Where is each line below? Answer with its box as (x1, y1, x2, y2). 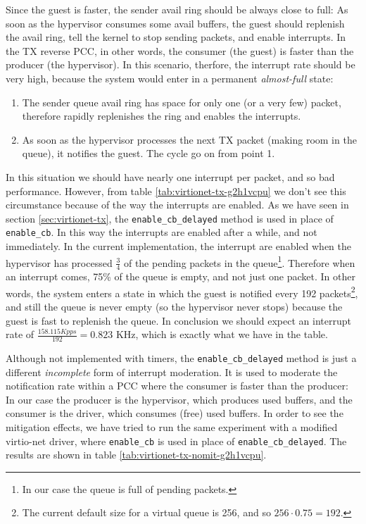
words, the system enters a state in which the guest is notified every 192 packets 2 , (6, 283, 358, 300)
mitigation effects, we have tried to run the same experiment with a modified (6, 420, 338, 434)
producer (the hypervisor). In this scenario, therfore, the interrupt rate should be (6, 57, 355, 72)
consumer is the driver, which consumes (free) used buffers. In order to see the (6, 406, 343, 420)
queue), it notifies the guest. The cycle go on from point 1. (22, 146, 275, 161)
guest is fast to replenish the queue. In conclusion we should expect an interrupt (6, 313, 351, 327)
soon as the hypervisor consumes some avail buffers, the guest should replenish (6, 15, 345, 30)
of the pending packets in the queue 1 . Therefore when (123, 253, 355, 270)
